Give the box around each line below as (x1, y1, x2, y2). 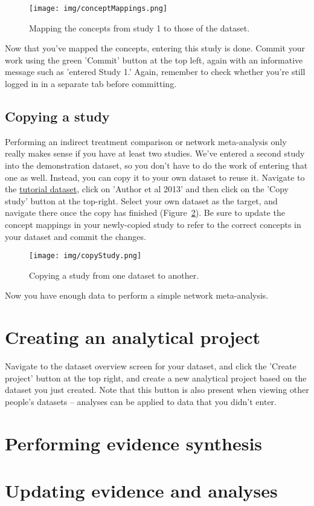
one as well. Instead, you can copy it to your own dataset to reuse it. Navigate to (5, 170, 305, 183)
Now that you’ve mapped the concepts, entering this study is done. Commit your (5, 42, 305, 54)
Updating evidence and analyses (5, 478, 278, 503)
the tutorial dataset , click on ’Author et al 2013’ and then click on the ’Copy (5, 183, 289, 195)
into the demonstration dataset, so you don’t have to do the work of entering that (5, 159, 308, 172)
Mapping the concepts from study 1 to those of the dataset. (29, 21, 250, 34)
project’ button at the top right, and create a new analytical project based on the (5, 371, 307, 384)
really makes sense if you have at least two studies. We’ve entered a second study (5, 147, 305, 160)
